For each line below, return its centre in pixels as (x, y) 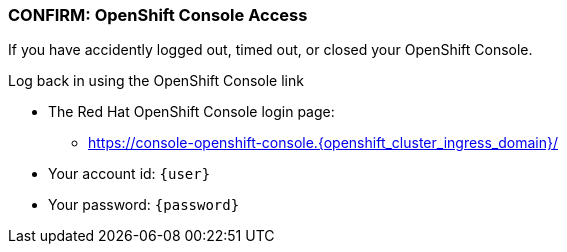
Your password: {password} (144, 205)
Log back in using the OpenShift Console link (156, 81)
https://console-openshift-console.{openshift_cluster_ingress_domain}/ (323, 143)
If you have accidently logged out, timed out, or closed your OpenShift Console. (270, 50)
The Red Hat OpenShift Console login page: (191, 112)
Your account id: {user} (129, 174)
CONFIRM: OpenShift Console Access (158, 15)
